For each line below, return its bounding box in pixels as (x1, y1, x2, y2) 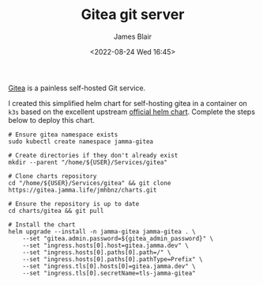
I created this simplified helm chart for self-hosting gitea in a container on (8, 98, 247, 108)
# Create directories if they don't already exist (8, 151, 178, 159)
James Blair (113, 32, 152, 41)
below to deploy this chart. (8, 115, 95, 124)
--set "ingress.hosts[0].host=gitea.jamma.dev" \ (22, 241, 190, 249)
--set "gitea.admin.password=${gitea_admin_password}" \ (22, 234, 214, 242)
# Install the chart (8, 220, 77, 229)
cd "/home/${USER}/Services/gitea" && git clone (8, 179, 171, 187)
